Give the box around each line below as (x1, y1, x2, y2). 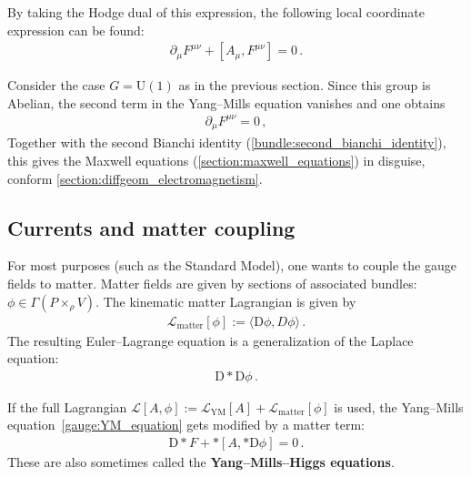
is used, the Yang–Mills (334, 397, 464, 416)
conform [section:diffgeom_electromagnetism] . (7, 168, 263, 188)
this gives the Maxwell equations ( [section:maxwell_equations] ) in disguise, (7, 150, 426, 169)
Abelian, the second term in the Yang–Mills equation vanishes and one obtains (7, 93, 446, 112)
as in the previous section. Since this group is (178, 76, 431, 95)
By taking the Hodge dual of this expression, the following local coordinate (7, 3, 426, 21)
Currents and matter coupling (7, 213, 296, 241)
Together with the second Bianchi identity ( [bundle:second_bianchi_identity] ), (7, 133, 446, 152)
